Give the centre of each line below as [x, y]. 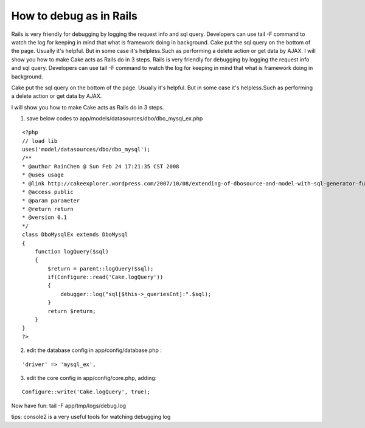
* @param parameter [51, 200]
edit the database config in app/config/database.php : [94, 350]
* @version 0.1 [45, 218]
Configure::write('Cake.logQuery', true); [86, 392]
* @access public [48, 192]
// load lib [40, 141]
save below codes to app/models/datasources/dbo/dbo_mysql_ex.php [115, 119]
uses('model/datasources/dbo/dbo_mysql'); [86, 150]
